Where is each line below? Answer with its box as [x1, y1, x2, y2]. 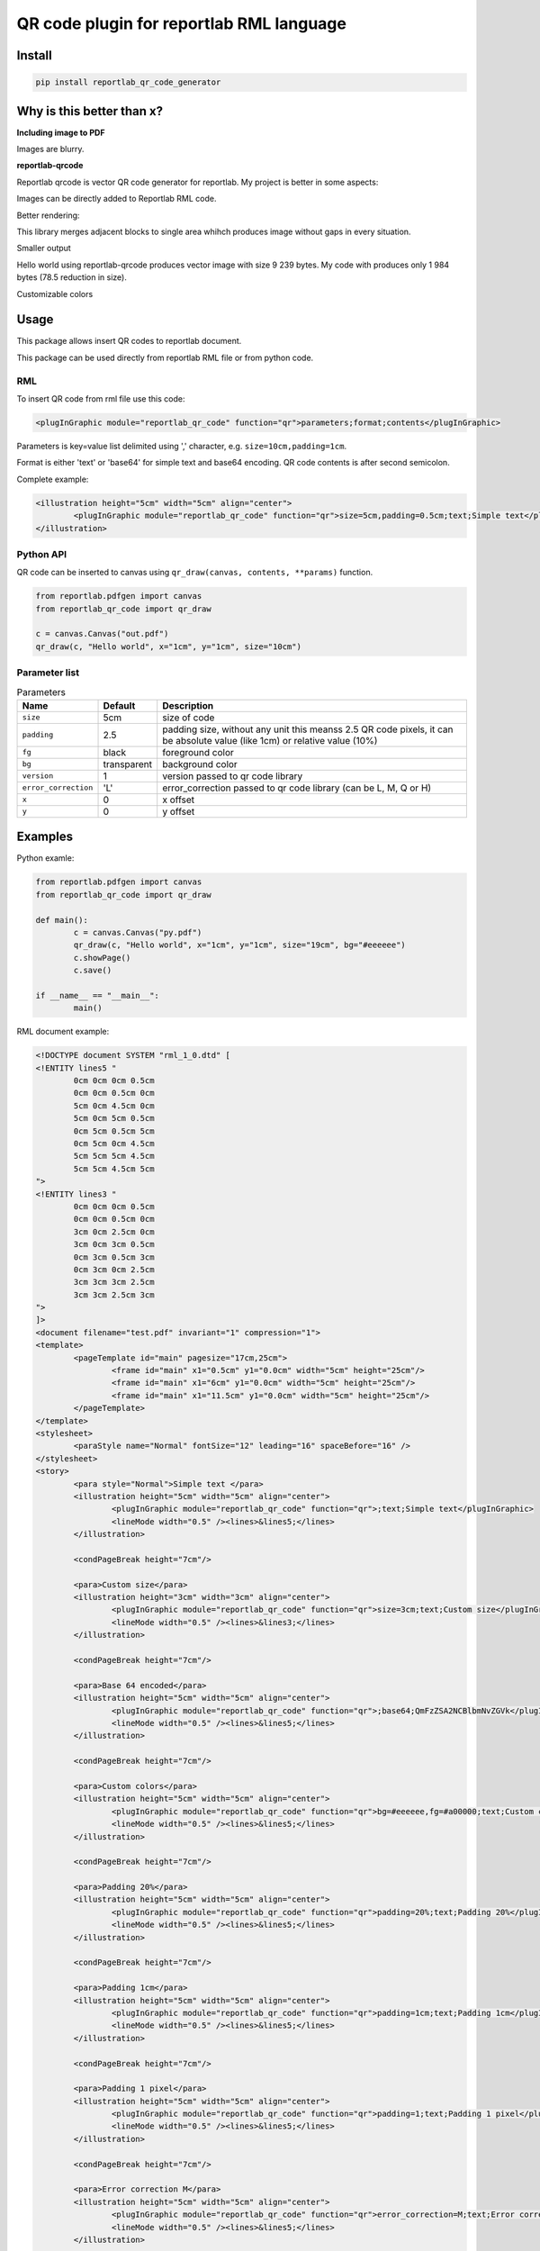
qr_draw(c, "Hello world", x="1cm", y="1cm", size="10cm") [35, 641, 301, 652]
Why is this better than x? [16, 104, 164, 119]
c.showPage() [73, 953, 131, 963]
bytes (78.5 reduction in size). [16, 272, 128, 283]
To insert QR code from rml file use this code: [16, 393, 185, 404]
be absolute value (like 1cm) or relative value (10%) [162, 734, 378, 746]
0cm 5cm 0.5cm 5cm [73, 1125, 155, 1136]
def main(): [35, 915, 89, 925]
